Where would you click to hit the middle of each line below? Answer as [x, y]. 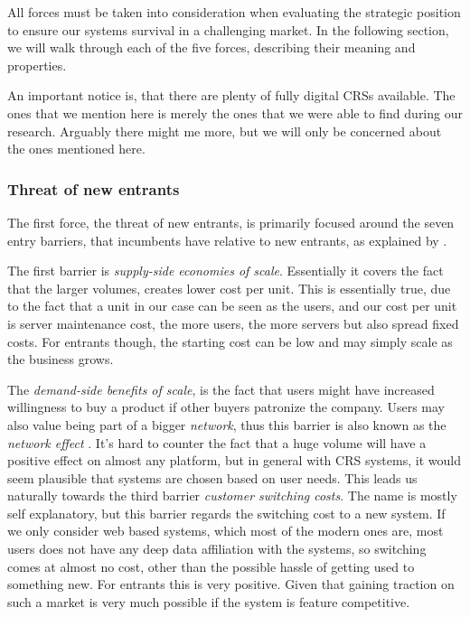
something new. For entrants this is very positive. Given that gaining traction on [231, 584]
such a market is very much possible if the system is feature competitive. [209, 601]
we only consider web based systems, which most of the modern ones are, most [226, 531]
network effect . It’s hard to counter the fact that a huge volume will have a [217, 442]
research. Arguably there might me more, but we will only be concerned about [225, 131]
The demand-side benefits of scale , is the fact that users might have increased [221, 389]
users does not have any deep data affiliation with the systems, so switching [217, 549]
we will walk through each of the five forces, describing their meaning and [211, 47]
